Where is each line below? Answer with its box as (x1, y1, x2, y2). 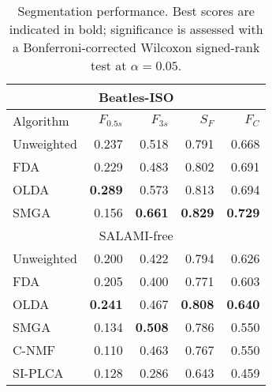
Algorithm (13, 111, 69, 130)
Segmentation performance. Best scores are (17, 2, 255, 20)
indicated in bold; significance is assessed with (9, 20, 263, 38)
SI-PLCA (13, 364, 64, 382)
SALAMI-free (99, 226, 173, 244)
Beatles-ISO (98, 88, 174, 106)
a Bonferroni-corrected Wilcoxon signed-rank (12, 38, 260, 56)
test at (91, 56, 127, 74)
